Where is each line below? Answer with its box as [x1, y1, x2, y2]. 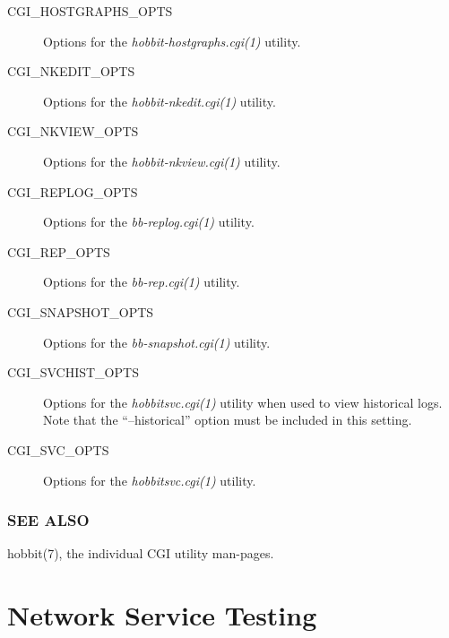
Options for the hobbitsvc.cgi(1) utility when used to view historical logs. [43, 392, 443, 411]
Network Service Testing [7, 597, 317, 634]
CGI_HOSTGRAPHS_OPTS [7, 2, 173, 20]
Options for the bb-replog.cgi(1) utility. [43, 212, 255, 231]
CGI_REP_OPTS [7, 242, 110, 261]
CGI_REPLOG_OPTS [7, 182, 138, 201]
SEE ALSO [7, 509, 90, 531]
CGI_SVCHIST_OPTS [7, 363, 139, 382]
